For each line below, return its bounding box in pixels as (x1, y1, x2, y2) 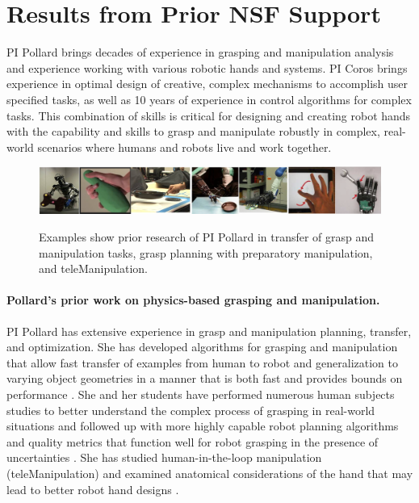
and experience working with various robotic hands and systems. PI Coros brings (6, 59, 408, 76)
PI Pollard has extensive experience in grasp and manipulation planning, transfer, (6, 322, 412, 339)
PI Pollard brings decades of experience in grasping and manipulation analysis (6, 44, 394, 61)
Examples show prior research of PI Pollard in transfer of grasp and (39, 228, 375, 245)
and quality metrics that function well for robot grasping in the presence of (6, 433, 379, 450)
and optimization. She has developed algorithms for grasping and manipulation (6, 338, 398, 355)
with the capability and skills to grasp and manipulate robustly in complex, (6, 123, 380, 140)
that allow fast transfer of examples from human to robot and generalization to (6, 354, 399, 371)
